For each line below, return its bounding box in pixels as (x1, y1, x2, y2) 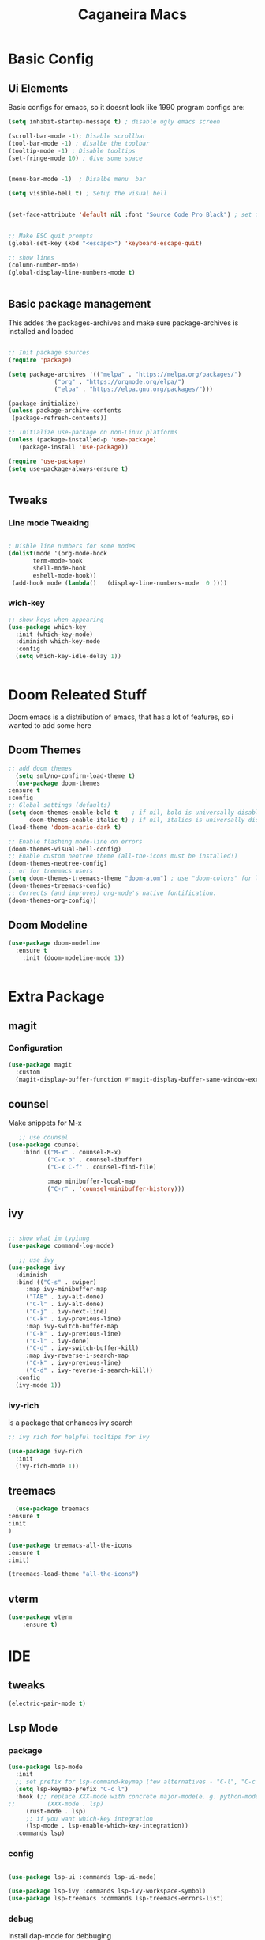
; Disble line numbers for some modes (8, 542, 136, 551)
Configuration (8, 1043, 63, 1054)
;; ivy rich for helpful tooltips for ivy (8, 1434, 150, 1442)
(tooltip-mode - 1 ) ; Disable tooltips (8, 146, 136, 155)
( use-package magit (8, 1060, 73, 1069)
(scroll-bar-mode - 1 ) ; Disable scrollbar (8, 132, 147, 140)
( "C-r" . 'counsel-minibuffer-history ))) (47, 1184, 185, 1192)
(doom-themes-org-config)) (8, 896, 97, 904)
